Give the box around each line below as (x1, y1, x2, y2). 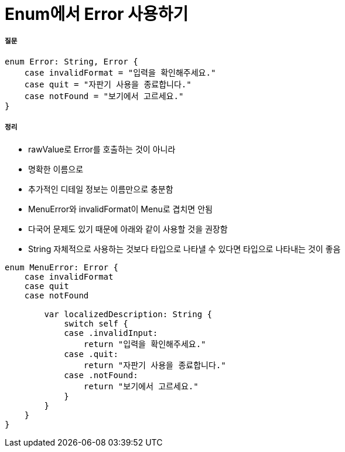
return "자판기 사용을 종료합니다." (83, 360, 226, 370)
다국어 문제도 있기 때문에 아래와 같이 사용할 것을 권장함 (28, 223, 228, 234)
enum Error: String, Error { (5, 56, 138, 66)
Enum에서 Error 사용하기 (5, 4, 189, 24)
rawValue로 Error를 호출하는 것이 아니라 (28, 144, 176, 154)
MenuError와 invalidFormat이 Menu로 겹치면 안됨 (28, 203, 213, 214)
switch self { (64, 318, 128, 328)
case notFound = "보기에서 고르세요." (24, 91, 184, 101)
